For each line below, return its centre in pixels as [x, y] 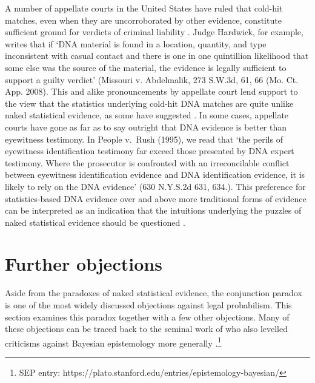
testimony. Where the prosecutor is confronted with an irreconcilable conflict [147, 162]
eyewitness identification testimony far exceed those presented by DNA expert [150, 151]
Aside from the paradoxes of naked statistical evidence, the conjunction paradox [154, 293]
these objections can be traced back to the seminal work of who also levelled [146, 329]
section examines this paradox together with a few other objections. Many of [147, 317]
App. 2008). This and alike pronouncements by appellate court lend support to [151, 91]
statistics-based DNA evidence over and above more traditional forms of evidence [156, 198]
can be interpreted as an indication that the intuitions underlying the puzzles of [153, 210]
